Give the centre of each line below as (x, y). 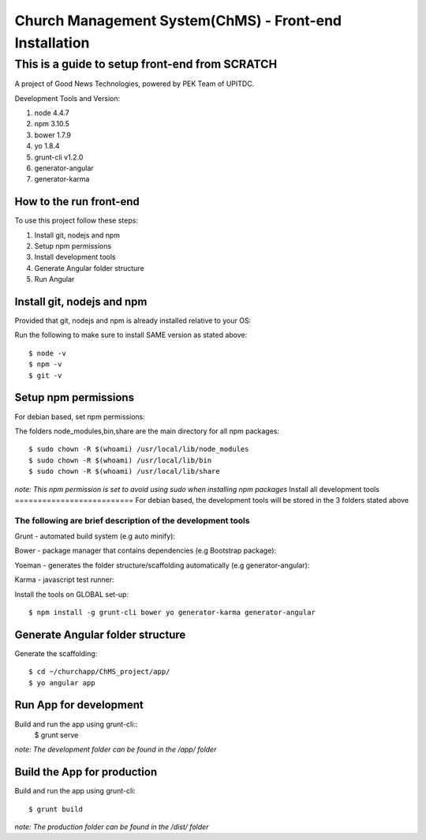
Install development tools (75, 257)
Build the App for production (86, 772)
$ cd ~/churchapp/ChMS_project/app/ (99, 672)
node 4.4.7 (52, 112)
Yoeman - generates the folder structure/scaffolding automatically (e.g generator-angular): (162, 565)
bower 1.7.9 (52, 135)
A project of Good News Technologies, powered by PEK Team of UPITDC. (135, 84)
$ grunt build (56, 809)
